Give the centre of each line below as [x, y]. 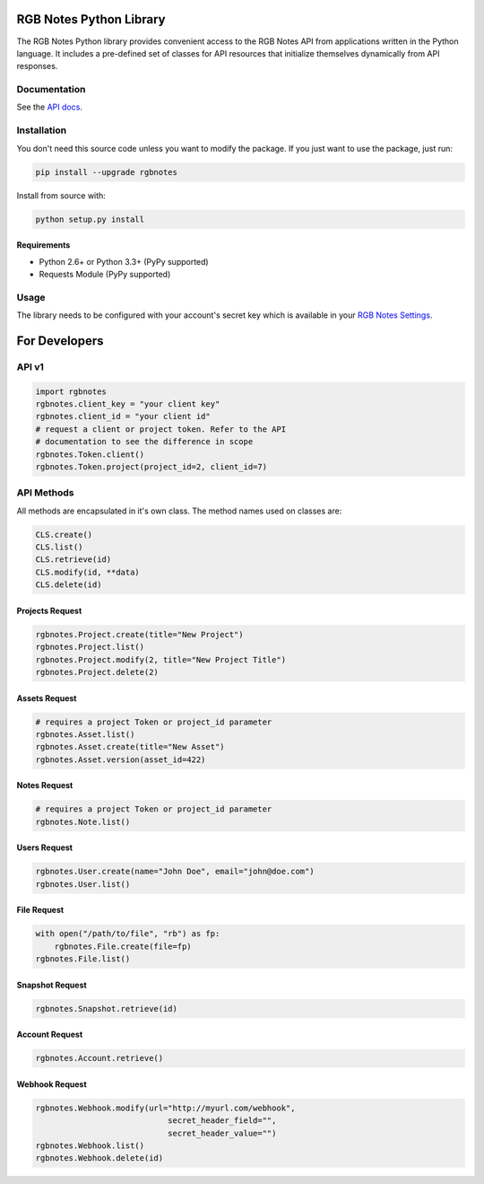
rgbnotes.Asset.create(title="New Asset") [130, 747]
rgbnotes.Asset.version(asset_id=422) [121, 759]
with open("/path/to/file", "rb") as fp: [128, 934]
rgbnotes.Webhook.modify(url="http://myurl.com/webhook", [165, 1108]
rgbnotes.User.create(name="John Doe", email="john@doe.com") [175, 872]
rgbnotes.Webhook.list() [90, 1145]
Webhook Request [52, 1084]
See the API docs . [49, 107]
